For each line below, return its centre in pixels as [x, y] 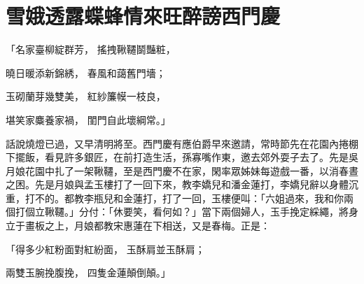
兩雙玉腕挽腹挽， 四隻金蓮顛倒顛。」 [88, 272]
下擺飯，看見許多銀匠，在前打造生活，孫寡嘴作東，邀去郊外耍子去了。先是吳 [182, 157]
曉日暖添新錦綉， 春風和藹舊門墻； [86, 72]
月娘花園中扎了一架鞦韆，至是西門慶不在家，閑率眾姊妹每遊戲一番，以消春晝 [182, 170]
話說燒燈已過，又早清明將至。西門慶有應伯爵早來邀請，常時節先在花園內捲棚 [182, 143]
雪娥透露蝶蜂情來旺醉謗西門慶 [143, 16]
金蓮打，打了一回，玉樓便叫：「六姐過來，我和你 [233, 198]
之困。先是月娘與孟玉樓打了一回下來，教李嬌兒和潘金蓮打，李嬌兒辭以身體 [177, 184]
